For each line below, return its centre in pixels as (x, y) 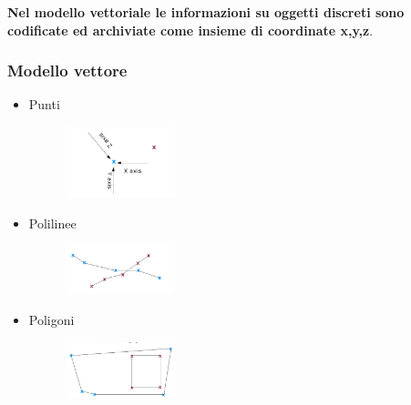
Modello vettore (67, 71)
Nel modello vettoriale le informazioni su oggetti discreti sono (206, 12)
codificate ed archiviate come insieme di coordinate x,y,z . (190, 30)
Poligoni (51, 320)
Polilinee (52, 223)
